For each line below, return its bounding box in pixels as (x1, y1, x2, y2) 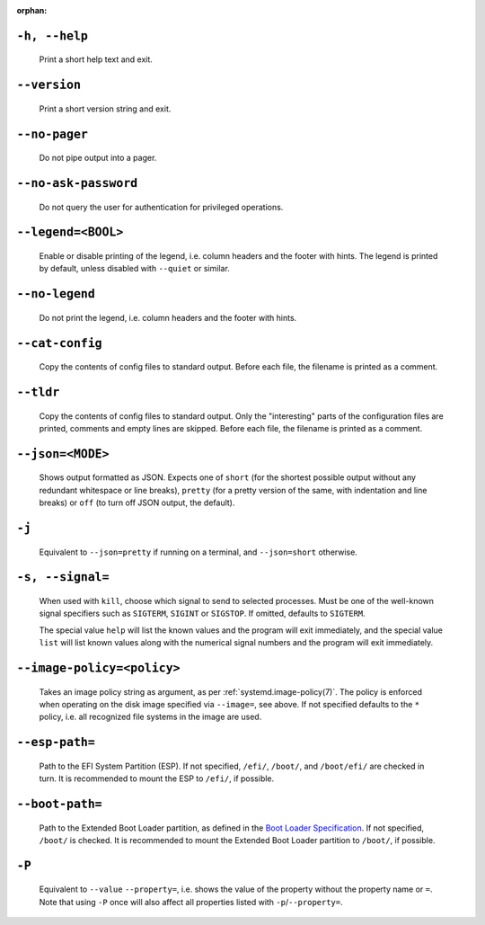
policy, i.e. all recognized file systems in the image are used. (39, 711, 262, 723)
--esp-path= (16, 735, 96, 750)
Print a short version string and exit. (39, 103, 172, 114)
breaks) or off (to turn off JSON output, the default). (39, 497, 235, 508)
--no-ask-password (16, 176, 138, 191)
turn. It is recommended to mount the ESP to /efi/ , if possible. (39, 773, 275, 784)
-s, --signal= (16, 570, 110, 584)
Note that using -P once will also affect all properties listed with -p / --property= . (39, 896, 343, 907)
